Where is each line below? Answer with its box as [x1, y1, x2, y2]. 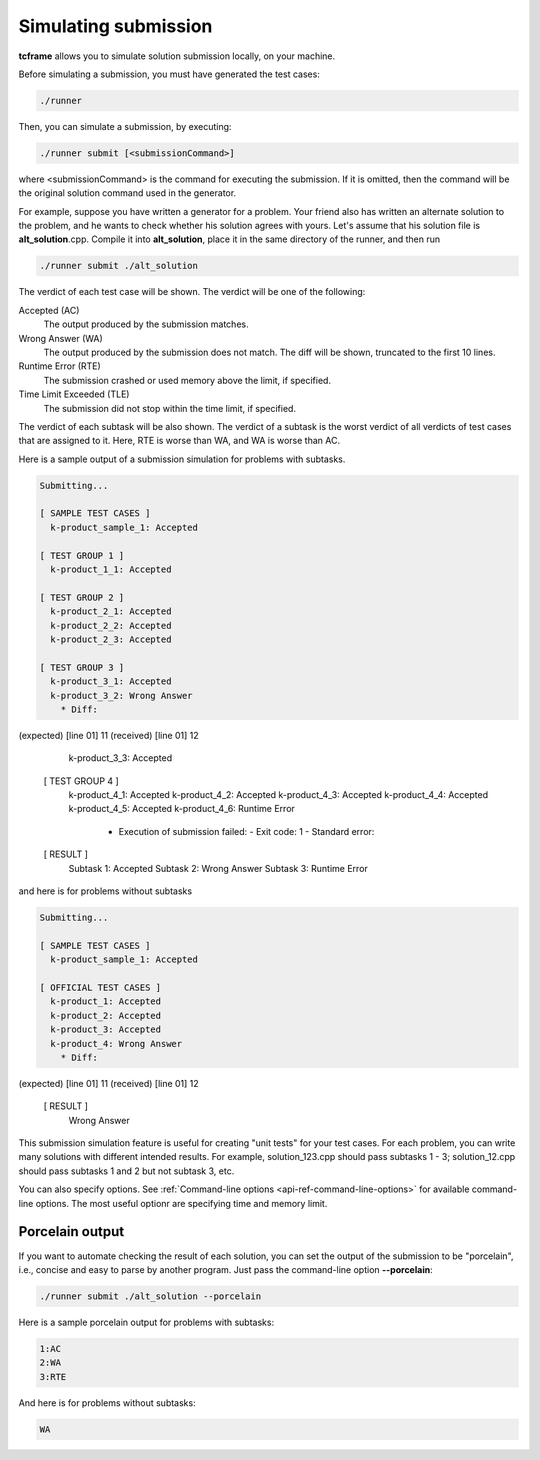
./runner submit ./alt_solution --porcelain [39, 1290, 262, 1302]
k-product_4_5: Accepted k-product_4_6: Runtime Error [68, 803, 295, 815]
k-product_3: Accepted [50, 1024, 162, 1035]
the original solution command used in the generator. [18, 187, 237, 199]
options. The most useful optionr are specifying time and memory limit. [35, 1197, 328, 1209]
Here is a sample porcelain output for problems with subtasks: [18, 1316, 275, 1328]
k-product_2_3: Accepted [50, 633, 172, 645]
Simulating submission [18, 15, 213, 37]
